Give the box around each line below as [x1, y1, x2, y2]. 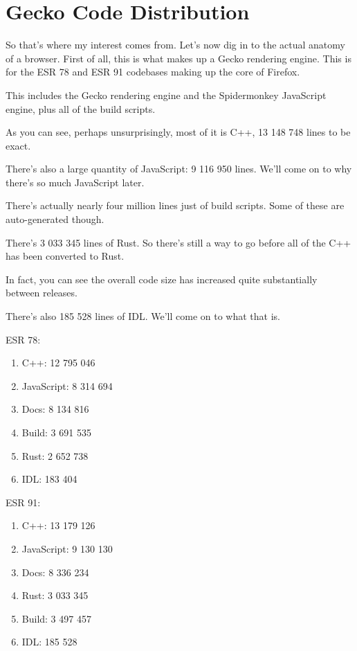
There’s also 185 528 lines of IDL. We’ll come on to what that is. [6, 309, 280, 323]
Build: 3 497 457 [21, 611, 91, 625]
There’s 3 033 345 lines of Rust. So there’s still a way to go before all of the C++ [6, 235, 351, 249]
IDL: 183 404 [21, 472, 77, 486]
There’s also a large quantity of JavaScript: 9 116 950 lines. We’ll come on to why [6, 161, 352, 176]
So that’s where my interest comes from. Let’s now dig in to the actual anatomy [6, 37, 345, 52]
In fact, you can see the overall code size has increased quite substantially [6, 271, 318, 286]
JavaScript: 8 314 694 [21, 378, 113, 393]
